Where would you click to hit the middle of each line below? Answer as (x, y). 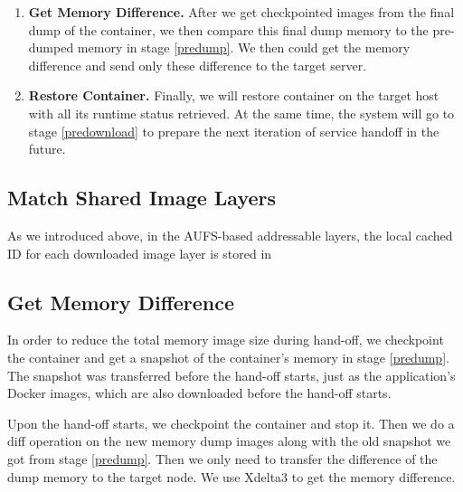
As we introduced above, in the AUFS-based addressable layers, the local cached (230, 235)
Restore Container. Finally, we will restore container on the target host (234, 95)
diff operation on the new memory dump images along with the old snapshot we (229, 441)
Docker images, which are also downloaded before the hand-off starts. (199, 393)
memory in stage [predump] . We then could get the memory (244, 47)
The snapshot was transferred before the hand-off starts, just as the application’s (231, 375)
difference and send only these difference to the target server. (198, 65)
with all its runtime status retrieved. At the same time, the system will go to (241, 113)
